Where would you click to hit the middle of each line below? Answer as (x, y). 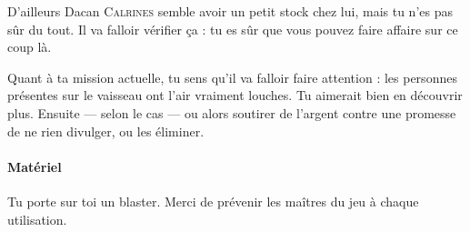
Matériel (35, 166)
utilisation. (37, 219)
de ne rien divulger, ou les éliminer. (106, 131)
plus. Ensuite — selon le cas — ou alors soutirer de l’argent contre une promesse (232, 112)
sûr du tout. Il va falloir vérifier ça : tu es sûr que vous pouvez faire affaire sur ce (233, 29)
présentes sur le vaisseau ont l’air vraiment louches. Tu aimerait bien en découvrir (235, 95)
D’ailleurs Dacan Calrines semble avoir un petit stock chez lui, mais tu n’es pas (230, 11)
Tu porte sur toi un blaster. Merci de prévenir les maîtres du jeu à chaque (213, 201)
